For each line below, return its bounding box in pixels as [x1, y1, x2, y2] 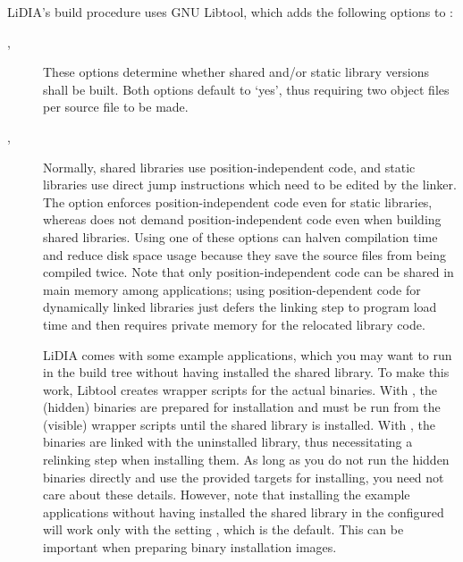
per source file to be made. [43, 97, 189, 116]
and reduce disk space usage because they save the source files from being [43, 245, 446, 264]
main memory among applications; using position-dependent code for [43, 280, 421, 298]
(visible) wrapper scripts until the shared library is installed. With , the [43, 415, 436, 433]
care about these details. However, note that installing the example [43, 485, 410, 504]
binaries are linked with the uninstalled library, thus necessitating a [43, 432, 413, 451]
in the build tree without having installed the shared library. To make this [43, 363, 450, 382]
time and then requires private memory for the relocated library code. [43, 315, 425, 333]
